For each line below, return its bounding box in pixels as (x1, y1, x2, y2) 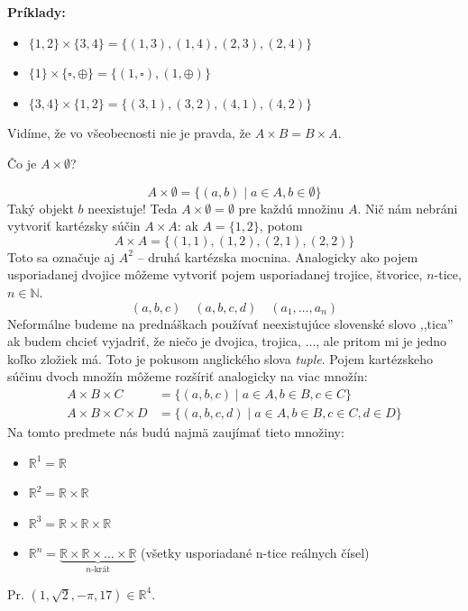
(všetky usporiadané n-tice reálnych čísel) (141, 543, 370, 562)
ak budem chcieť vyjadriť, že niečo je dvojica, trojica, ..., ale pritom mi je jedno (7, 332, 447, 351)
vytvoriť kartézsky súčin (7, 216, 141, 235)
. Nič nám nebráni (357, 198, 458, 217)
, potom (259, 216, 303, 235)
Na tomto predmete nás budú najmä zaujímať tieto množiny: (7, 422, 344, 441)
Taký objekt (7, 198, 74, 217)
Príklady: (7, 3, 66, 21)
